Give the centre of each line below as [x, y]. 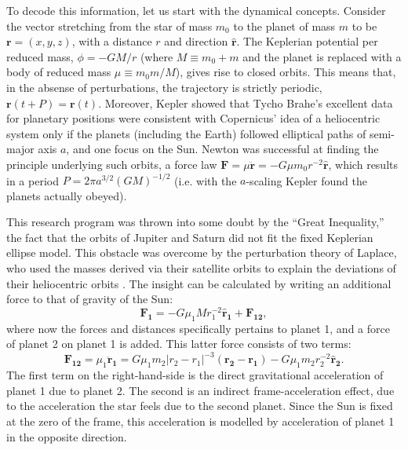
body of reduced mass [59, 72]
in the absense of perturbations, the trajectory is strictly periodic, [164, 87]
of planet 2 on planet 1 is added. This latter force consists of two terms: [179, 344]
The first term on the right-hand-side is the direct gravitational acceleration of [195, 375]
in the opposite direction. [67, 436]
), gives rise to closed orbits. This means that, [286, 72]
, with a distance [112, 41]
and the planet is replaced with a [322, 56]
